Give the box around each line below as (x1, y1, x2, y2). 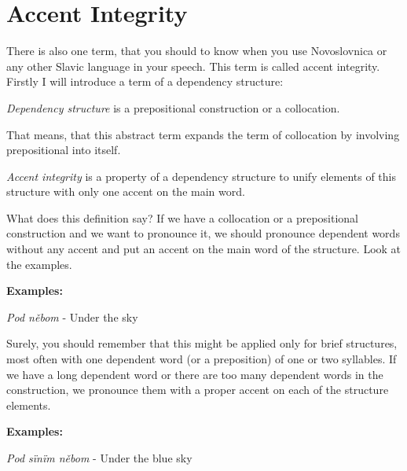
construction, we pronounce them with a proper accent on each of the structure (6, 381, 389, 398)
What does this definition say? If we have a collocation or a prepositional (6, 209, 358, 226)
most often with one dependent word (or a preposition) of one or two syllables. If (6, 351, 397, 367)
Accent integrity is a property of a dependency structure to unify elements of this (6, 167, 396, 184)
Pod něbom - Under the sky (6, 308, 138, 325)
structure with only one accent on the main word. (6, 183, 245, 200)
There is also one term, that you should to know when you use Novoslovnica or (6, 42, 387, 59)
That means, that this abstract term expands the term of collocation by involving (6, 126, 400, 142)
